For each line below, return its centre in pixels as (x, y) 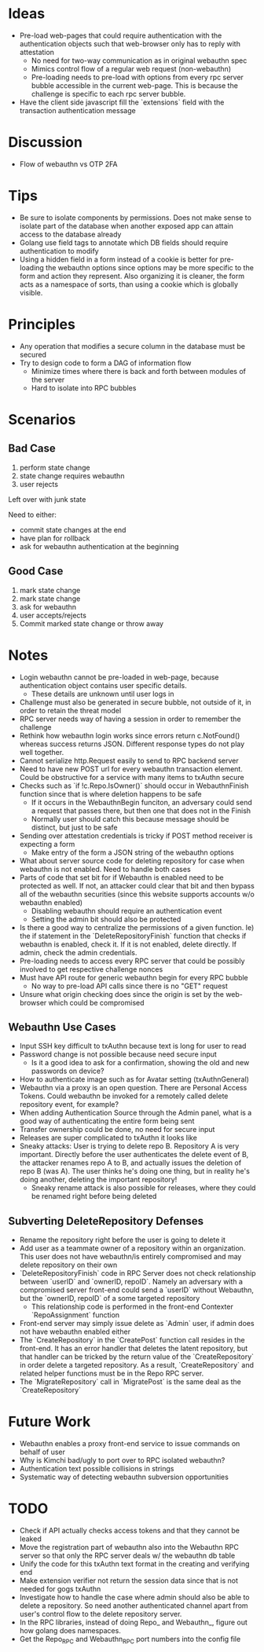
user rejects (39, 484)
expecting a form (47, 844)
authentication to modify (59, 251)
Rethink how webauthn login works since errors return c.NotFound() (130, 735)
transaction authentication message (77, 110)
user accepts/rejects (53, 615)
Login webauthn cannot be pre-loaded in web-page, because (119, 677)
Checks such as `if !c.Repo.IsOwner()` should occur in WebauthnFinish (134, 786)
